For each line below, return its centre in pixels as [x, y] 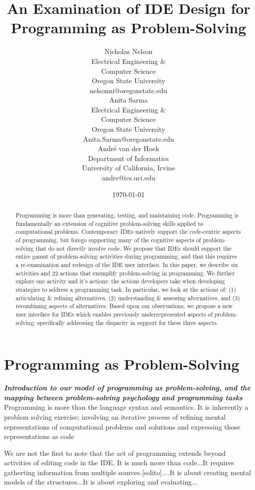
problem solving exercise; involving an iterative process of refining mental [115, 416]
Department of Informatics [128, 158]
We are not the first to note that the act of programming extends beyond [115, 453]
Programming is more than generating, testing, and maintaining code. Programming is [127, 215]
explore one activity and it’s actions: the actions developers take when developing [120, 281]
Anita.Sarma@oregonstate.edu [128, 138]
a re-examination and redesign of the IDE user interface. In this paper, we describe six [127, 264]
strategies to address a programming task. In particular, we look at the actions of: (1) [126, 289]
